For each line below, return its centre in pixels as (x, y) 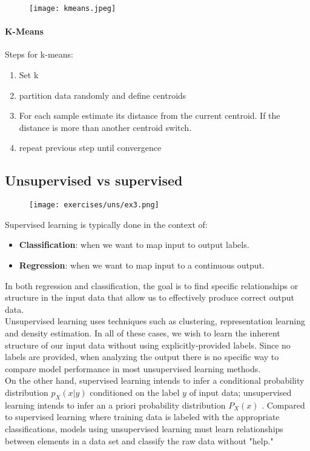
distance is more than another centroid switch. (105, 127)
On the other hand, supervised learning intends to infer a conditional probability (155, 380)
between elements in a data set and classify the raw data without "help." (139, 440)
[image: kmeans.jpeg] (73, 8)
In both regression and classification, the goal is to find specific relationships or (152, 285)
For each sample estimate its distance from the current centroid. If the (150, 115)
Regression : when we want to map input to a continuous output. (142, 265)
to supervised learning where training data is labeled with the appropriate (142, 417)
